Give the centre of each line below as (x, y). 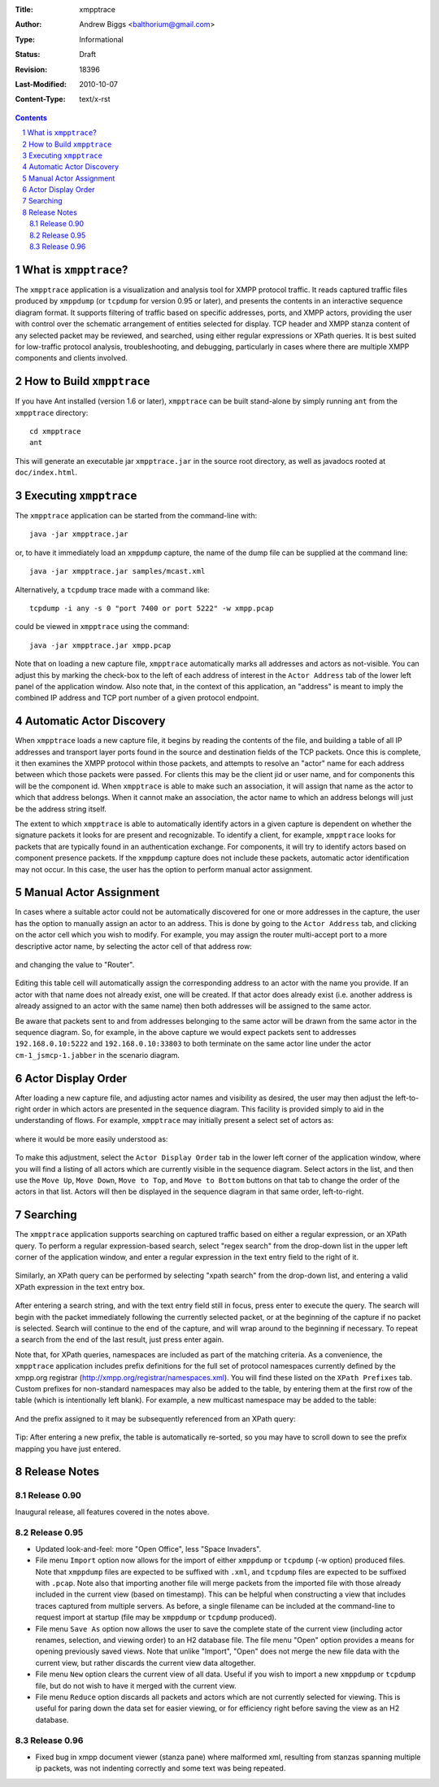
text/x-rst (95, 99)
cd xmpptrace (55, 431)
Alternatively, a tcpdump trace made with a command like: (113, 589)
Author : (28, 24)
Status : (28, 55)
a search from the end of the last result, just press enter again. (120, 1339)
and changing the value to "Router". (75, 965)
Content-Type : (40, 99)
